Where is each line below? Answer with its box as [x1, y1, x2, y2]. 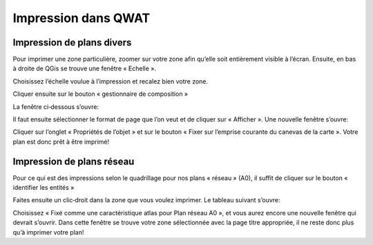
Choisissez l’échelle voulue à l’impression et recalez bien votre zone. [12, 77, 209, 86]
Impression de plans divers [12, 37, 132, 48]
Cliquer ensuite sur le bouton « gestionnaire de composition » [12, 90, 189, 98]
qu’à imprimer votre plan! [12, 228, 84, 236]
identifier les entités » [12, 184, 75, 192]
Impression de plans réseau [12, 155, 135, 167]
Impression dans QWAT [12, 10, 151, 26]
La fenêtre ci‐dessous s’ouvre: [12, 102, 99, 110]
